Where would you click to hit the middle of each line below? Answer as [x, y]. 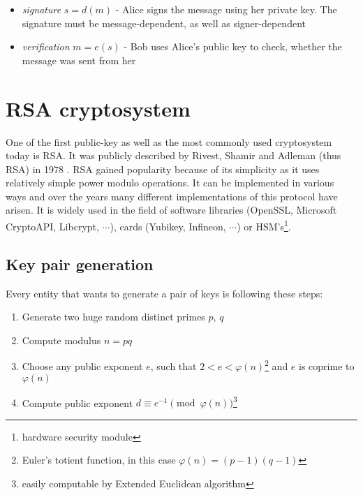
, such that [173, 365]
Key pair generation [80, 264]
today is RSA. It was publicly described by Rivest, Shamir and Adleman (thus [173, 155]
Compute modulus [61, 340]
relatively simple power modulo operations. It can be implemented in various [170, 183]
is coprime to [327, 365]
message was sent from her [79, 60]
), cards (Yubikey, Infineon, [168, 226]
